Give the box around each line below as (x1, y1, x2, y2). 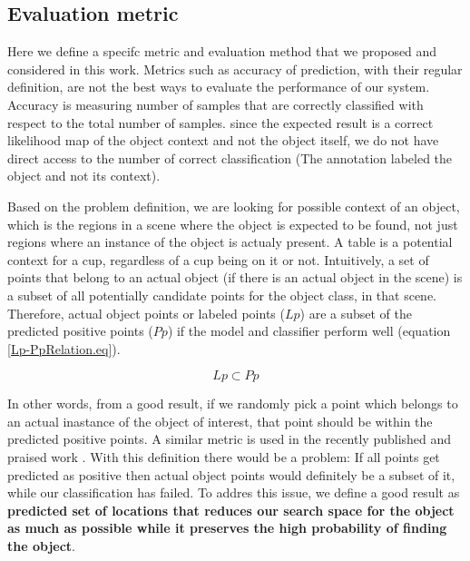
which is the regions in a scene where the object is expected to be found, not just (7, 214, 458, 233)
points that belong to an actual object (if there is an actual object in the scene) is (7, 268, 463, 287)
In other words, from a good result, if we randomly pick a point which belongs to (7, 394, 458, 413)
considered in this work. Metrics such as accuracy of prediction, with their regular (7, 59, 463, 78)
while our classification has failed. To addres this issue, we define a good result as (7, 483, 460, 502)
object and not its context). (7, 166, 161, 185)
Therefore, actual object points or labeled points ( (7, 303, 285, 322)
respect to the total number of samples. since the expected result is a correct (7, 113, 434, 132)
